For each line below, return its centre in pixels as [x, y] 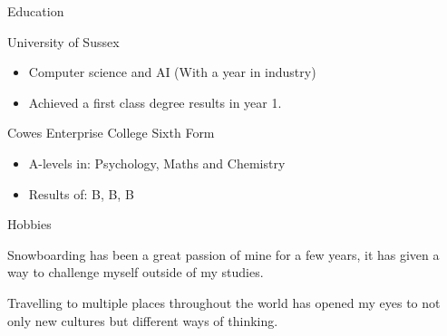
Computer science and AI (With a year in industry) [172, 72]
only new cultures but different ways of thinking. [143, 320]
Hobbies [29, 224]
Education [36, 11]
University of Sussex [63, 41]
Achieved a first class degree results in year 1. [155, 102]
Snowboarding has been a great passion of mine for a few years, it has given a [223, 254]
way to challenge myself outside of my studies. [136, 272]
